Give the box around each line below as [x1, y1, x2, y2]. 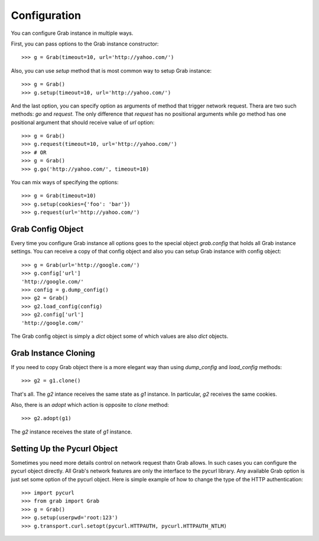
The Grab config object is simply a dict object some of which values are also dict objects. [11, 333, 229, 340]
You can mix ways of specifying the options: [11, 179, 119, 186]
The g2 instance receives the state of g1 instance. [11, 428, 132, 435]
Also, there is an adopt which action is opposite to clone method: [11, 402, 170, 409]
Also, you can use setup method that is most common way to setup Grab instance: [11, 67, 212, 74]
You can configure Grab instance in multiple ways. [11, 30, 134, 37]
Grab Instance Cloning [11, 348, 96, 358]
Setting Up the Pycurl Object [11, 444, 118, 454]
